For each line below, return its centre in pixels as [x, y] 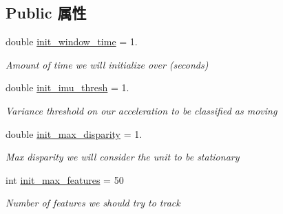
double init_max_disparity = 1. [74, 133]
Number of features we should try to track [93, 203]
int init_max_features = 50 [65, 179]
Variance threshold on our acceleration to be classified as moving [141, 110]
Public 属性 [46, 13]
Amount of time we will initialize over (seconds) [107, 64]
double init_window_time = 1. [72, 41]
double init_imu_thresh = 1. [67, 87]
